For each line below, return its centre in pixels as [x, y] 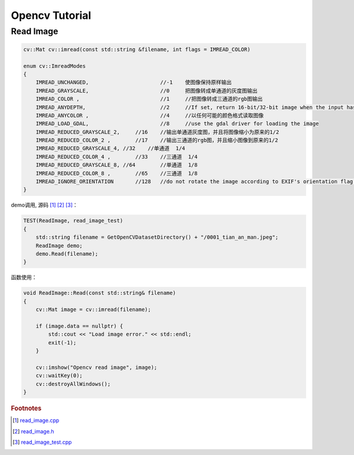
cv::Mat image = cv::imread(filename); [94, 310]
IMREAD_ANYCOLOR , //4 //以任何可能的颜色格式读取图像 [150, 115]
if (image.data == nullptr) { [79, 326]
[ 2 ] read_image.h [33, 431]
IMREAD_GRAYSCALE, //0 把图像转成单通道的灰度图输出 [147, 91]
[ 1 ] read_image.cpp [36, 420]
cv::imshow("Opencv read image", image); [96, 367]
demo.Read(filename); [67, 253]
